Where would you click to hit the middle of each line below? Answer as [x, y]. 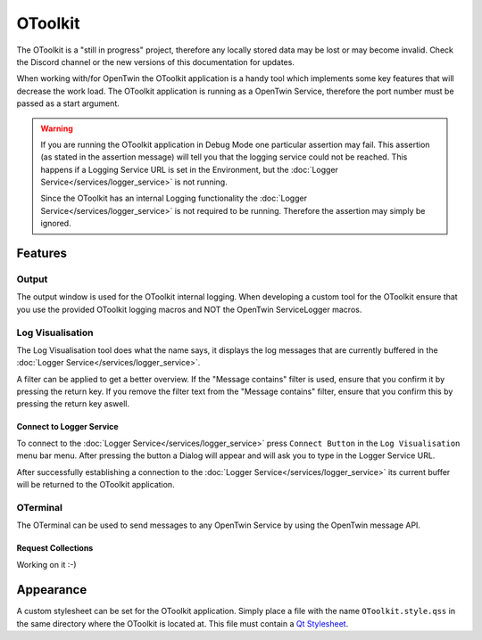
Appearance [52, 590]
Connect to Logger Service [68, 427]
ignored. [56, 224]
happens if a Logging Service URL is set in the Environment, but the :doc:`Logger [190, 169]
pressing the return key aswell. [73, 404]
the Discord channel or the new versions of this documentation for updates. [155, 62]
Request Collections [55, 548]
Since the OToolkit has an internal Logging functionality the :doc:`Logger [174, 198]
